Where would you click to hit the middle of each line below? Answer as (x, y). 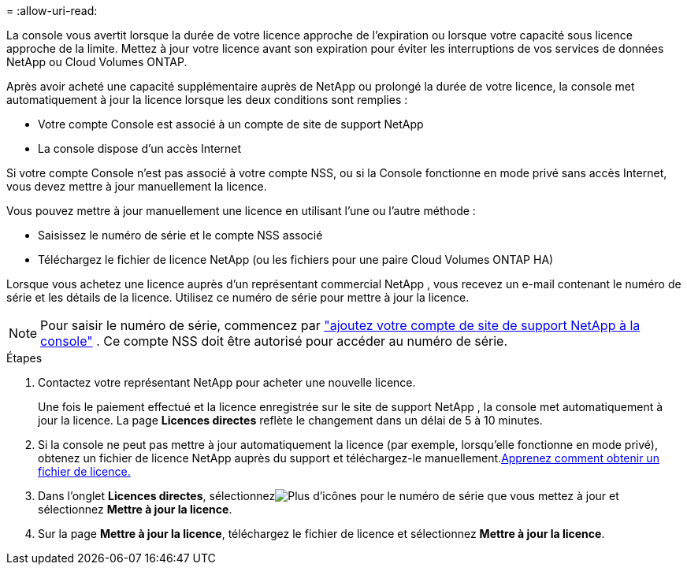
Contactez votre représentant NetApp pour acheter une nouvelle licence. (227, 382)
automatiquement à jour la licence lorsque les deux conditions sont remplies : (207, 100)
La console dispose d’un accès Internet (140, 148)
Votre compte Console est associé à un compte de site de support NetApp (231, 124)
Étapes (24, 358)
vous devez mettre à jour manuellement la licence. (137, 186)
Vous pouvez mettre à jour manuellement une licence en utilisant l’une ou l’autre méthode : (241, 211)
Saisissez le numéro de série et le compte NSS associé (180, 235)
